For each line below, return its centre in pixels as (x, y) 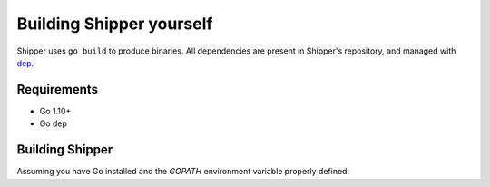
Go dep (54, 123)
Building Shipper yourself (115, 24)
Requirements (58, 89)
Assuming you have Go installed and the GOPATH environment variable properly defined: (183, 172)
